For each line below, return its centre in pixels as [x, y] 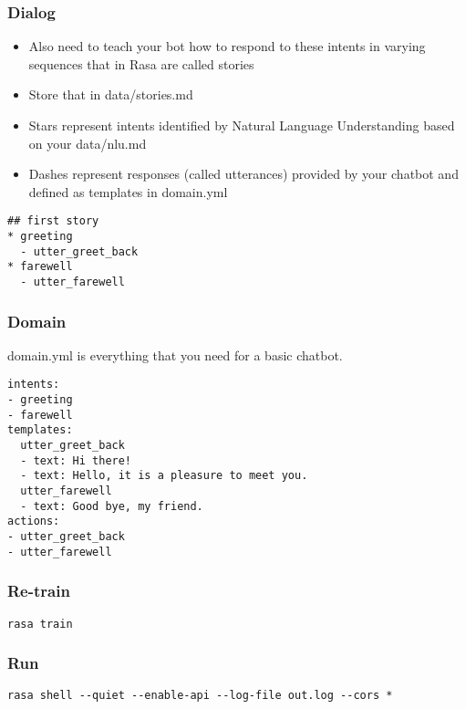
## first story [53, 221]
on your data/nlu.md [88, 143]
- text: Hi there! [76, 460]
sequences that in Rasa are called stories [141, 63]
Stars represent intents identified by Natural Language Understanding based [242, 125]
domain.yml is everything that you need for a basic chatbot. [175, 354]
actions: [34, 521]
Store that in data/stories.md [111, 94]
